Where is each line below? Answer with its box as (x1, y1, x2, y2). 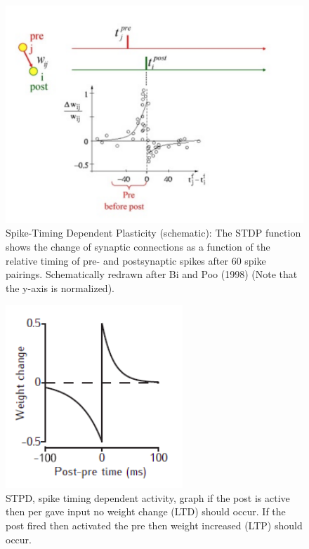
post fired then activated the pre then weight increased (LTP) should (6, 518, 303, 533)
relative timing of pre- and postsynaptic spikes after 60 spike (6, 253, 266, 267)
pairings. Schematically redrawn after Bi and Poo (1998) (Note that (6, 267, 298, 282)
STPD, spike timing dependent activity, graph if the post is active (6, 490, 290, 505)
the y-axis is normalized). (6, 280, 114, 295)
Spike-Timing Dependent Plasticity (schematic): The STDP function (6, 225, 301, 240)
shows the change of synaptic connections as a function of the (6, 239, 270, 253)
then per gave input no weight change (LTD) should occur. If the (6, 504, 286, 519)
